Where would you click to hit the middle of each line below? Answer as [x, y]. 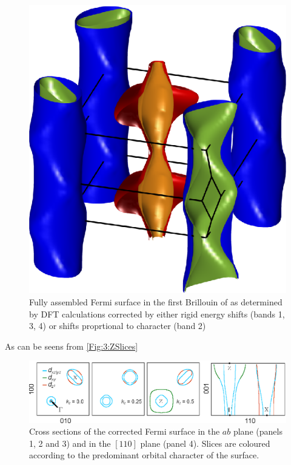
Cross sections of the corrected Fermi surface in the [125, 431]
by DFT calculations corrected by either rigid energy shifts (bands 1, [157, 314]
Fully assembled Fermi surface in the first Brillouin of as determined [156, 301]
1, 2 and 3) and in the [70, 443]
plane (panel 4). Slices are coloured [205, 443]
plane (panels [258, 431]
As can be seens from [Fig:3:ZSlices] [72, 346]
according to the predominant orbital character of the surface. [144, 455]
